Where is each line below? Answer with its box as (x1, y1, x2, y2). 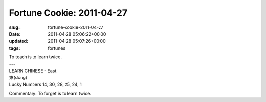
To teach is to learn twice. (9, 54, 62, 60)
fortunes (48, 45, 66, 51)
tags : (9, 45, 20, 51)
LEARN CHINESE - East (9, 68, 57, 74)
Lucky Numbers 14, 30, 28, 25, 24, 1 (9, 81, 82, 87)
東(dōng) (9, 75, 28, 80)
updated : (9, 38, 29, 44)
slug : (9, 25, 20, 30)
